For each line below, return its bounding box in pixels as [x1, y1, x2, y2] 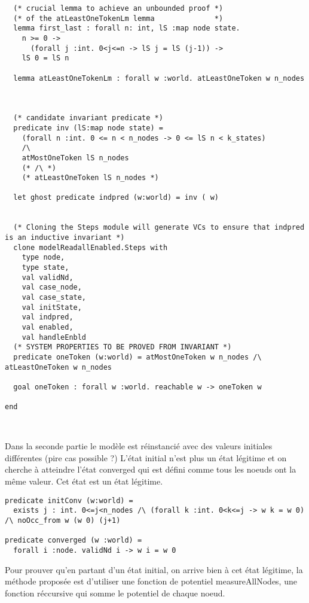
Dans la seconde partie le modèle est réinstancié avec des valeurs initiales [5, 440, 273, 452]
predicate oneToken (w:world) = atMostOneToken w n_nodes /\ [13, 352, 262, 361]
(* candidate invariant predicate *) [13, 114, 163, 123]
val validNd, [22, 273, 74, 282]
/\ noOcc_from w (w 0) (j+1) [5, 516, 121, 525]
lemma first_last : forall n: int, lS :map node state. [13, 24, 240, 33]
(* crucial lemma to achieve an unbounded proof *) [13, 4, 224, 13]
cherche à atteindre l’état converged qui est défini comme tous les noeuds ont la [5, 463, 296, 476]
